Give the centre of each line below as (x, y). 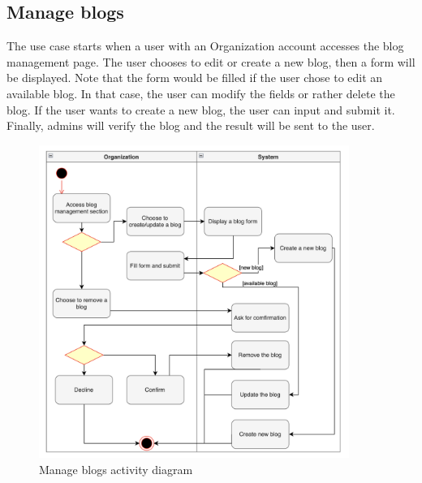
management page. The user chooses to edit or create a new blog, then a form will (211, 61)
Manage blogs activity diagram (116, 469)
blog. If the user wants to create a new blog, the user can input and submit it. (201, 109)
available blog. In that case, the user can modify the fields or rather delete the (201, 93)
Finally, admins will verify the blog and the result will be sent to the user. (191, 125)
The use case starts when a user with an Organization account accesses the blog (205, 46)
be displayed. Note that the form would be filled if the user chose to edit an (195, 78)
